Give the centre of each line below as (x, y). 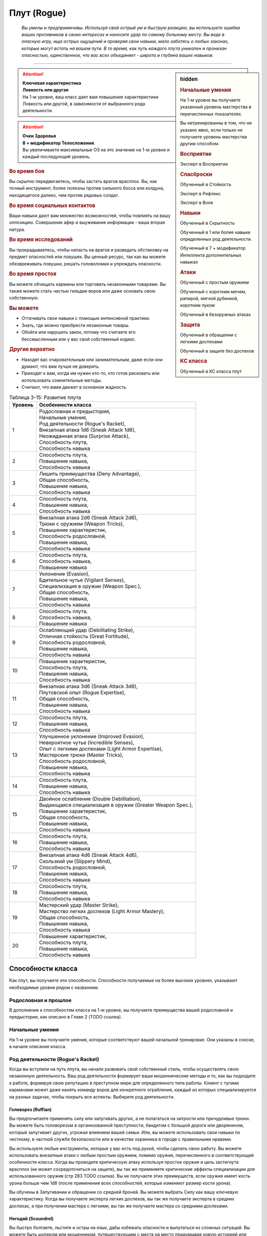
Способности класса (43, 969)
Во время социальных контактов (52, 205)
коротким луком (198, 305)
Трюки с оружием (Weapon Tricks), (82, 524)
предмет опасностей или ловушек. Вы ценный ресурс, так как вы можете (87, 257)
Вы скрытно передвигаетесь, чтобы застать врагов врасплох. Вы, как (83, 181)
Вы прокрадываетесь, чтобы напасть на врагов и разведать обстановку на (89, 250)
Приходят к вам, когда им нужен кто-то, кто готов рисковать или (90, 373)
